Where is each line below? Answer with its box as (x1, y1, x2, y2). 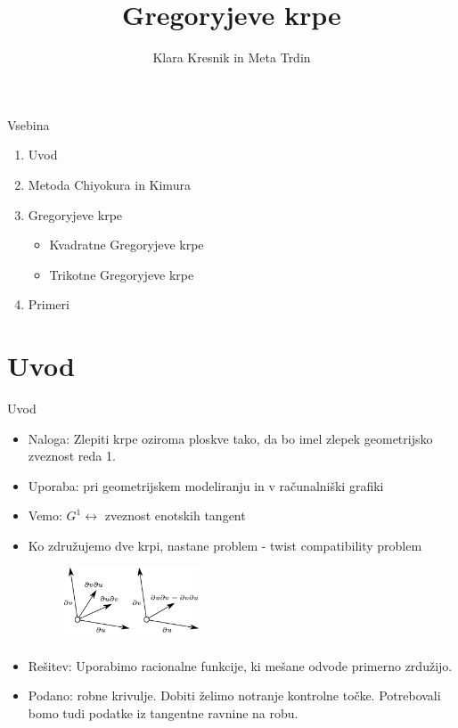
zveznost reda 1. (28, 446, 116, 465)
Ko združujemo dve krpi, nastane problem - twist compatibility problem (28, 536, 422, 554)
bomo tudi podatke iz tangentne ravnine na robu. (28, 703, 299, 722)
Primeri (28, 295, 70, 314)
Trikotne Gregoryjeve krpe (49, 265, 194, 283)
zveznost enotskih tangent (104, 506, 246, 525)
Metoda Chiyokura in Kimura (28, 175, 191, 193)
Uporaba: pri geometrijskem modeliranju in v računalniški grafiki (28, 476, 384, 495)
